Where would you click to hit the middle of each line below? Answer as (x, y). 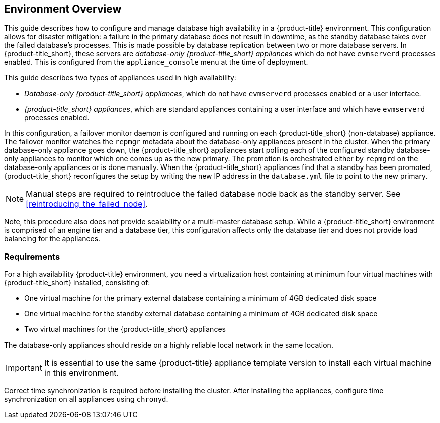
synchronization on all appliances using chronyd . (86, 399)
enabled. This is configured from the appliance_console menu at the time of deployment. (156, 62)
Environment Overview (63, 9)
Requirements (32, 256)
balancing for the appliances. (52, 239)
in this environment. (81, 373)
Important (24, 368)
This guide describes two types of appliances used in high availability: (120, 78)
